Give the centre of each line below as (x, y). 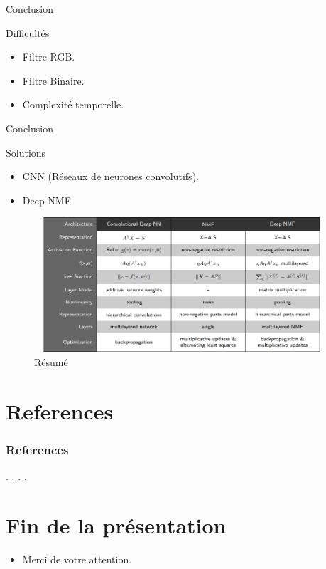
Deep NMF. (48, 200)
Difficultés (28, 32)
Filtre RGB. (49, 57)
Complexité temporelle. (73, 104)
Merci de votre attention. (77, 559)
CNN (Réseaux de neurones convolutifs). (110, 176)
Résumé (51, 361)
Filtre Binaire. (53, 80)
